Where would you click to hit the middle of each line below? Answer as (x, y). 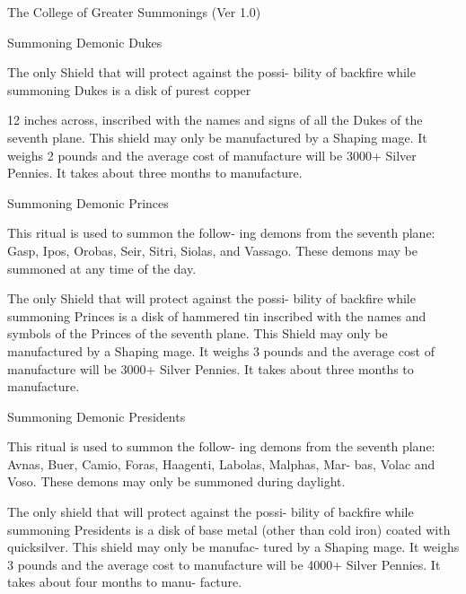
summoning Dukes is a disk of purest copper (129, 89)
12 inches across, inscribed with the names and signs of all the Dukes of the (215, 120)
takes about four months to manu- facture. (125, 582)
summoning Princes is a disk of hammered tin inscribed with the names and (217, 315)
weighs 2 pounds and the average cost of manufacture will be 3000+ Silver (212, 155)
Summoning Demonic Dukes (85, 42)
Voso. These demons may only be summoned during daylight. (176, 481)
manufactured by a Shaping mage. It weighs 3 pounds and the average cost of (221, 350)
